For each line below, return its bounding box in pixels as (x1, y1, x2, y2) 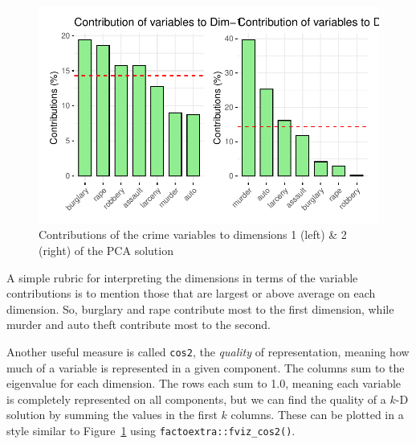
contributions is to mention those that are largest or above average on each (6, 285, 376, 302)
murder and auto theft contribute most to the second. (6, 316, 271, 333)
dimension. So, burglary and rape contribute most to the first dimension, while (6, 300, 394, 317)
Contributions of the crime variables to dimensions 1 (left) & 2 (39, 226, 347, 243)
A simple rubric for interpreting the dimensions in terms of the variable (6, 269, 358, 286)
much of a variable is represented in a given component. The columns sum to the (6, 359, 405, 376)
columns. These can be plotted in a (230, 406, 404, 423)
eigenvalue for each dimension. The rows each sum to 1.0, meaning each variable (6, 375, 402, 392)
